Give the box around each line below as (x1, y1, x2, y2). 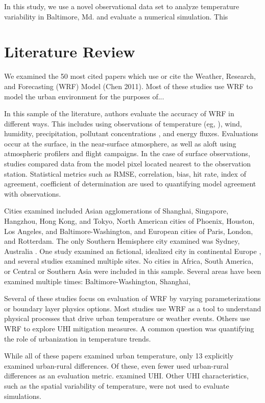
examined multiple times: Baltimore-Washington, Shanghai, (4, 275, 190, 286)
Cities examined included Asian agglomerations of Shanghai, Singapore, (4, 205, 229, 216)
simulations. (4, 390, 41, 401)
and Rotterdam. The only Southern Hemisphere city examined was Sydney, (4, 236, 240, 246)
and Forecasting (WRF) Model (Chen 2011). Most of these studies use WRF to (4, 80, 253, 91)
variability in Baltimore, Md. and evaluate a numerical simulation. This (4, 11, 228, 22)
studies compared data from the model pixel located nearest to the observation (4, 158, 251, 169)
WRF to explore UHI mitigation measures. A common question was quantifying (4, 323, 254, 333)
